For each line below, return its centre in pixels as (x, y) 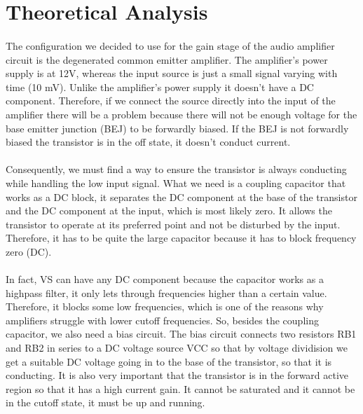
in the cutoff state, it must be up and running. (105, 402)
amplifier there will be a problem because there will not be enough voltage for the (181, 114)
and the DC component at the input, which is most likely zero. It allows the (169, 211)
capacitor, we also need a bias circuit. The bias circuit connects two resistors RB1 (181, 334)
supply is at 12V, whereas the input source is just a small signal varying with (172, 73)
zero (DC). (29, 251)
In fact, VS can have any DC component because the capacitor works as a (165, 279)
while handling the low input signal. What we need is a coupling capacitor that (176, 182)
